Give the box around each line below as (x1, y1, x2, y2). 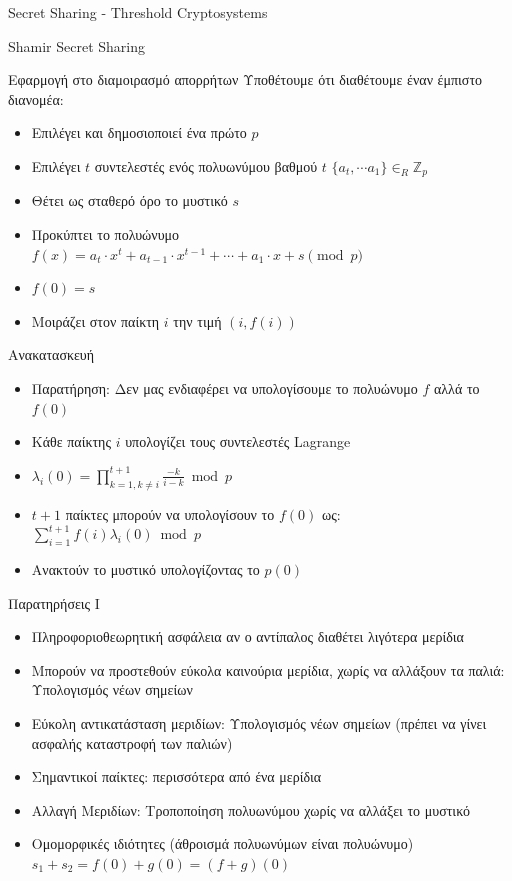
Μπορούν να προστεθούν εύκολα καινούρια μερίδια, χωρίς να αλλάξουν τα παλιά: (31, 659, 505, 680)
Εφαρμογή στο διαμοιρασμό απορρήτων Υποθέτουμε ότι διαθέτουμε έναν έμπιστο (8, 69, 483, 90)
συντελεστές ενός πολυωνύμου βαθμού (94, 155, 318, 176)
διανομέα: (8, 88, 64, 109)
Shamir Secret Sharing (8, 35, 146, 56)
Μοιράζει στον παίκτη (31, 310, 160, 331)
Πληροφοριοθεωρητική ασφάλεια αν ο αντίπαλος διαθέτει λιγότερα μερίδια (31, 626, 464, 647)
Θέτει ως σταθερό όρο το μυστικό (31, 190, 228, 211)
